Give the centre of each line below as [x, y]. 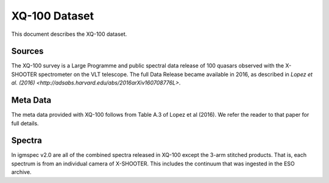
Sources [27, 51]
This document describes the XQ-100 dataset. [69, 34]
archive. [21, 172]
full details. [25, 123]
